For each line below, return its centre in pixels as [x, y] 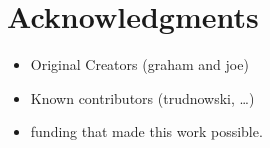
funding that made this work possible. [146, 131]
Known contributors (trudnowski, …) [142, 97]
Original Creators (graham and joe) [139, 64]
